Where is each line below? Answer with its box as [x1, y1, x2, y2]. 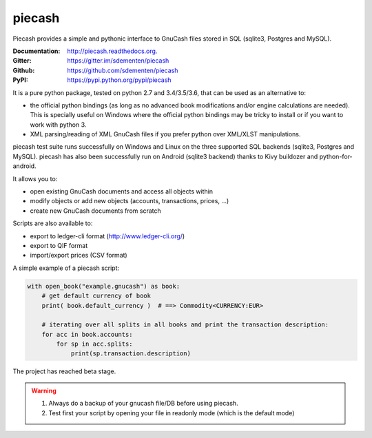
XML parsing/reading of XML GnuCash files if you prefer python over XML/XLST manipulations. [30, 130, 301, 138]
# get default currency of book [41, 292, 152, 300]
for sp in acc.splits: [56, 340, 134, 348]
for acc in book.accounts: [41, 331, 134, 338]
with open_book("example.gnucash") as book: [27, 282, 180, 290]
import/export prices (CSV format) [30, 251, 127, 260]
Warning [31, 386, 56, 395]
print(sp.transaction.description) [70, 350, 191, 357]
